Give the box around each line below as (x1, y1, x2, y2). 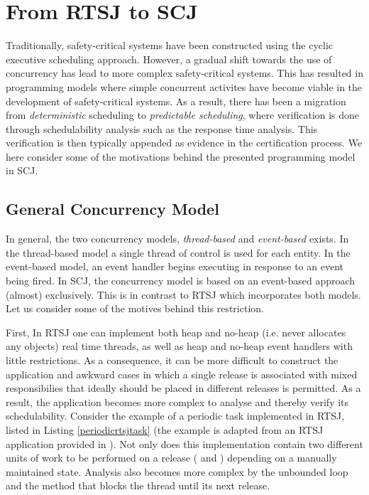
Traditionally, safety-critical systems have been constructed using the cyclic (6, 38, 334, 53)
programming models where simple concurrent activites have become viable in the (6, 79, 363, 94)
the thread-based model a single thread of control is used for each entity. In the (6, 245, 351, 260)
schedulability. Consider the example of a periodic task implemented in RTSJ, (6, 408, 345, 423)
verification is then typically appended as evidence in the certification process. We (6, 135, 363, 150)
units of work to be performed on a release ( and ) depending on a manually (6, 450, 337, 465)
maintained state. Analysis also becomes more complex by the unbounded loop (6, 464, 348, 479)
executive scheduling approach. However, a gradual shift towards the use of (6, 51, 332, 66)
